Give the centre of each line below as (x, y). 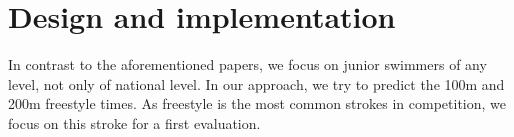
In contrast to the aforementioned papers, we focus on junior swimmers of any (247, 64)
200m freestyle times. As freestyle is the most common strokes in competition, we (257, 103)
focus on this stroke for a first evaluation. (134, 122)
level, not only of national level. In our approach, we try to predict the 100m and (256, 83)
